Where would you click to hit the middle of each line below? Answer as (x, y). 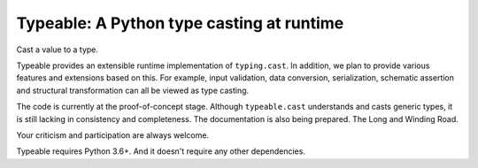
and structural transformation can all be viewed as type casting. (133, 90)
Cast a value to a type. (58, 50)
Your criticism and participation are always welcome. (113, 135)
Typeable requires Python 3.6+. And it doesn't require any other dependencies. (161, 151)
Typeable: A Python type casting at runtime (180, 23)
